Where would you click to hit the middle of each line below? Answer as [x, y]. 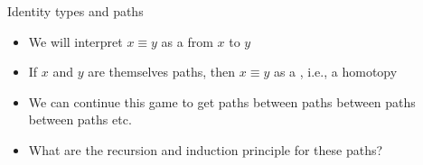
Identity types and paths [75, 11]
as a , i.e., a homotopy [335, 72]
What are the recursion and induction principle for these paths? [206, 149]
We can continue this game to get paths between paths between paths [222, 101]
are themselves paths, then [162, 72]
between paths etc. [80, 119]
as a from [187, 41]
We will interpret [75, 41]
